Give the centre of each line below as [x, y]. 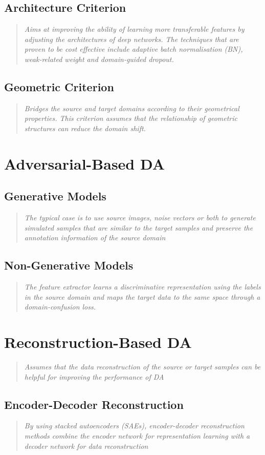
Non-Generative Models [69, 265]
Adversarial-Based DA [85, 163]
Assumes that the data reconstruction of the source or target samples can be [142, 367]
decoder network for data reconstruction [86, 446]
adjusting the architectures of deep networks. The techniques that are [131, 39]
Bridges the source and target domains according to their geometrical [132, 108]
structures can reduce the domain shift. [85, 128]
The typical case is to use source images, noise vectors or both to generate [140, 218]
